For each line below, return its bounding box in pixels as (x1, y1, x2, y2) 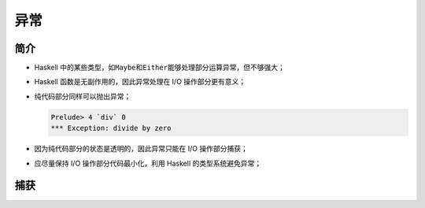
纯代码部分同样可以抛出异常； (34, 91, 131, 101)
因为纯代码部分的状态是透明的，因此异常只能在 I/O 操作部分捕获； (34, 144, 248, 154)
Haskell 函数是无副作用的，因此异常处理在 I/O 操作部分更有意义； (34, 77, 246, 87)
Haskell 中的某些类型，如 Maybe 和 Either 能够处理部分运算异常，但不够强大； (34, 63, 285, 72)
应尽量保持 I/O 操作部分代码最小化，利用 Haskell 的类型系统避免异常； (34, 158, 262, 168)
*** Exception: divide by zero (50, 124, 172, 133)
